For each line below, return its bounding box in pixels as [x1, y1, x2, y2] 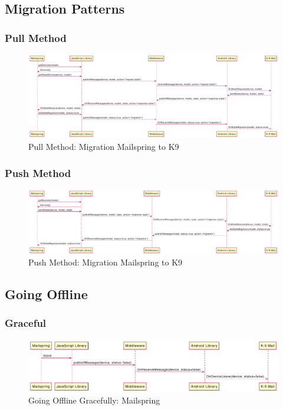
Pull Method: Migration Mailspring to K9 [28, 140, 179, 153]
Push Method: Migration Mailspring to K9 [28, 256, 183, 268]
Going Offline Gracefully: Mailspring [28, 394, 160, 406]
